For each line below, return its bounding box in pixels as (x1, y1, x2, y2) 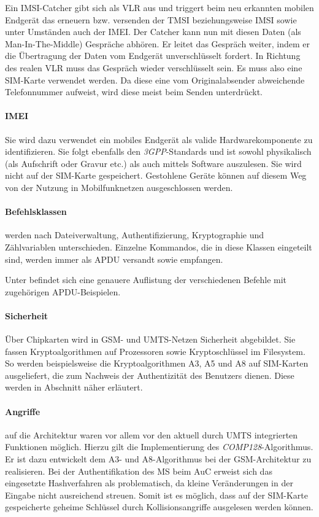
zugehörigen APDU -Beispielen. (5, 285, 121, 298)
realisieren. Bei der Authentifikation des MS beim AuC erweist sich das (5, 464, 272, 477)
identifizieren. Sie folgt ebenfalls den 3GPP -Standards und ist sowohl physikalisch (5, 145, 312, 158)
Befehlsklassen (5, 205, 67, 218)
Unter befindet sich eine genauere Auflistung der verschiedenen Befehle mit (5, 273, 287, 286)
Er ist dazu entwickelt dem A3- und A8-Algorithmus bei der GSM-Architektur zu (5, 453, 312, 465)
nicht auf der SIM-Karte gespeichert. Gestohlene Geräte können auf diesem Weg (5, 169, 307, 182)
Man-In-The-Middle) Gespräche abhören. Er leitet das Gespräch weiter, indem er (5, 37, 310, 50)
